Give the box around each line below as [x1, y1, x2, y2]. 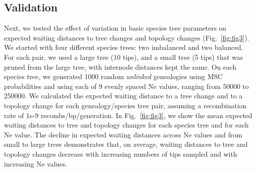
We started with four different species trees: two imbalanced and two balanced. [4, 42, 244, 52]
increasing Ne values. [4, 158, 67, 169]
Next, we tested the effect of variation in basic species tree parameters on [4, 23, 226, 33]
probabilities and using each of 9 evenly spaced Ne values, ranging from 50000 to [4, 81, 249, 91]
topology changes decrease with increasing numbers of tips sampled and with [4, 148, 237, 159]
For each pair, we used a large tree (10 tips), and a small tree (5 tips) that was [4, 51, 243, 62]
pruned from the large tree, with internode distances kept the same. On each [4, 61, 237, 72]
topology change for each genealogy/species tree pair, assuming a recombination [4, 100, 247, 110]
